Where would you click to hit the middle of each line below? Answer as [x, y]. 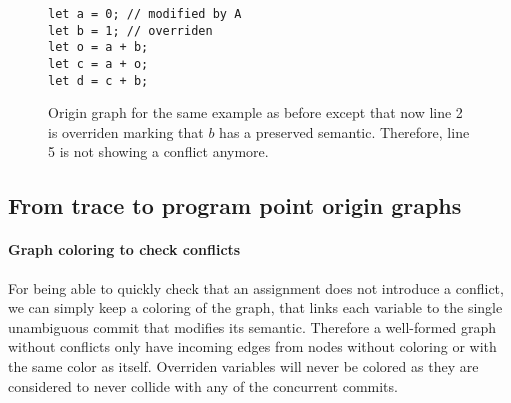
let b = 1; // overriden [130, 30]
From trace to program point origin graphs [235, 205]
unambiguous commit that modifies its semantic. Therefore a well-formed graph [252, 326]
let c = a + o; [98, 63]
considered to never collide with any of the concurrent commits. [203, 385]
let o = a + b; [98, 47]
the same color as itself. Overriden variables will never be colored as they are [243, 366]
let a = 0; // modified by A [145, 14]
